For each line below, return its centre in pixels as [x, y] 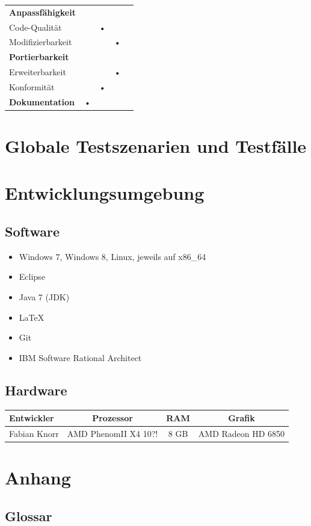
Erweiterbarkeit [38, 72]
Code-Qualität [35, 27]
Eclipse [32, 277]
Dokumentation [42, 101]
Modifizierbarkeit [41, 42]
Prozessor [112, 418]
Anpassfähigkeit [42, 12]
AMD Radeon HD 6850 [242, 433]
